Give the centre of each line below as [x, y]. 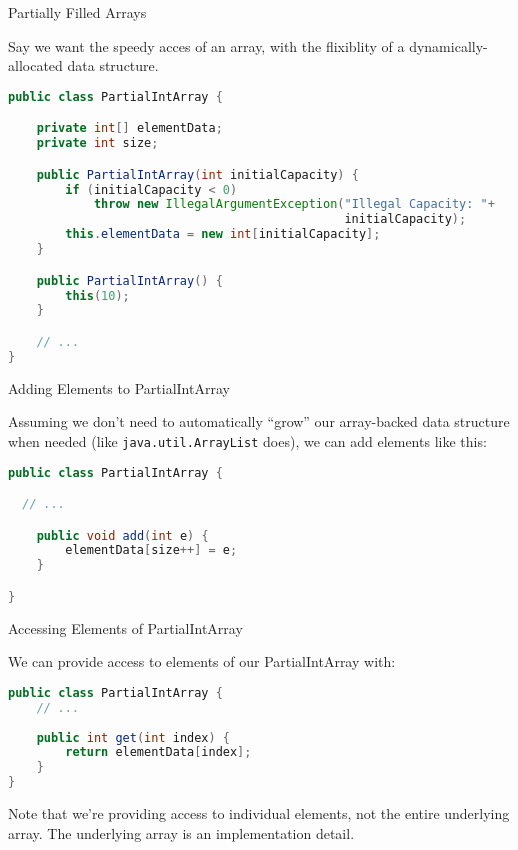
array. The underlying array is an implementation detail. [181, 832]
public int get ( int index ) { [133, 737]
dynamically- [448, 45]
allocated [35, 65]
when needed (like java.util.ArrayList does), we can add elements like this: [247, 440]
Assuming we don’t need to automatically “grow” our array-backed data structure [259, 421]
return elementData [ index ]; [158, 752]
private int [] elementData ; [129, 128]
